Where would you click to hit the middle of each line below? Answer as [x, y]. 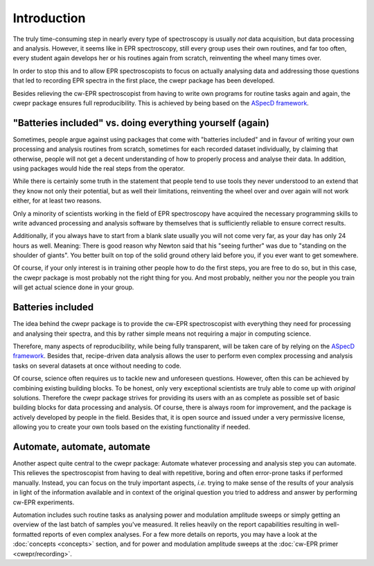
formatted [27, 534]
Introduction [49, 18]
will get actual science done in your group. [73, 287]
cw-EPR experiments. [44, 502]
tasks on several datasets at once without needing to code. [97, 366]
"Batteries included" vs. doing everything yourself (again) [141, 122]
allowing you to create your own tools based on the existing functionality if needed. [132, 427]
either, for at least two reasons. [57, 200]
